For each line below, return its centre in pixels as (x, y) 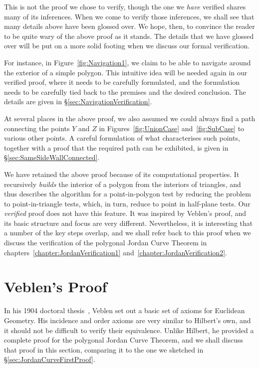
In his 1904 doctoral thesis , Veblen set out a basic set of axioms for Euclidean (125, 310)
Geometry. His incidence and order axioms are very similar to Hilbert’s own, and (128, 320)
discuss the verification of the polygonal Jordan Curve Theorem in (106, 243)
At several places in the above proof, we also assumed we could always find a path (130, 118)
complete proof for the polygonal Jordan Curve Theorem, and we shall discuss (124, 340)
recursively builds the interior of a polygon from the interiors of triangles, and (123, 184)
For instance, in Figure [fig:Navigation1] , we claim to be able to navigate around (128, 62)
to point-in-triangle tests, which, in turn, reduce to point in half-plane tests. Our (127, 203)
